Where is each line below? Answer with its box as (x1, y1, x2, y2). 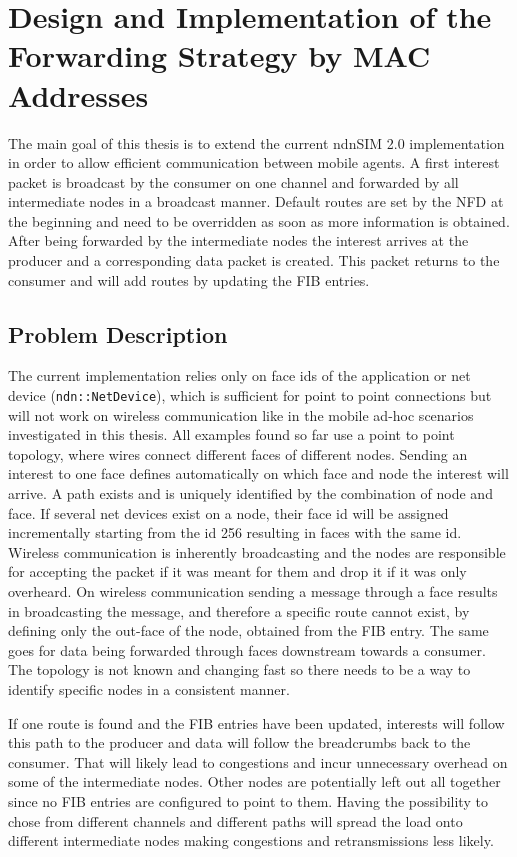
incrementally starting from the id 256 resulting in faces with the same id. (8, 522, 462, 543)
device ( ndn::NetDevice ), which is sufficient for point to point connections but (8, 385, 492, 406)
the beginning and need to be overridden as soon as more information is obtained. (8, 210, 510, 231)
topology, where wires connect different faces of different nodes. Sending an (8, 443, 468, 464)
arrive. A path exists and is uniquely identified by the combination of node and (8, 483, 493, 504)
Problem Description (8, 318, 228, 349)
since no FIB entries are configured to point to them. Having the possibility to (8, 790, 488, 811)
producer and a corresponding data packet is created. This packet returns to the (8, 250, 500, 271)
